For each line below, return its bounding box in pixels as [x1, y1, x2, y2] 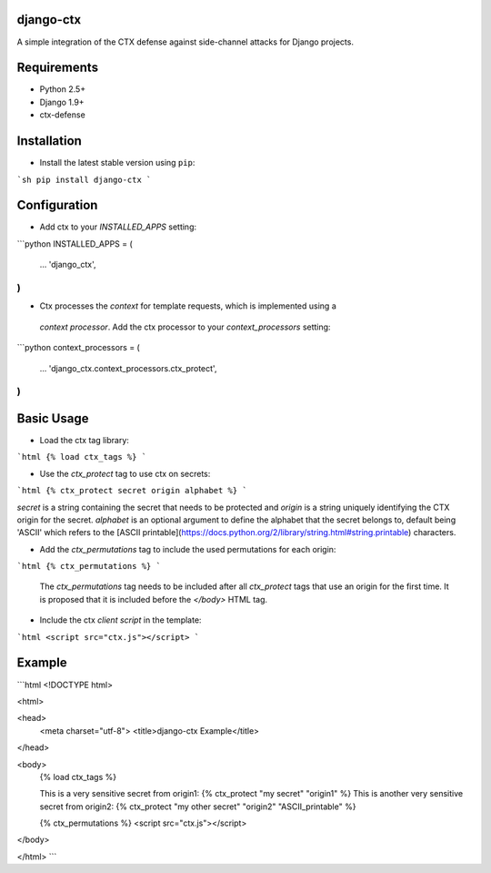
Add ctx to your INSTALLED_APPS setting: [39, 221, 197, 232]
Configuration [16, 198, 98, 213]
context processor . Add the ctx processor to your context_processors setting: [39, 321, 331, 332]
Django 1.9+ [39, 96, 85, 107]
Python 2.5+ [39, 84, 86, 95]
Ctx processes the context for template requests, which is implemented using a [39, 300, 336, 311]
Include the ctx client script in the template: [39, 614, 202, 625]
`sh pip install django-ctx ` [16, 174, 152, 185]
